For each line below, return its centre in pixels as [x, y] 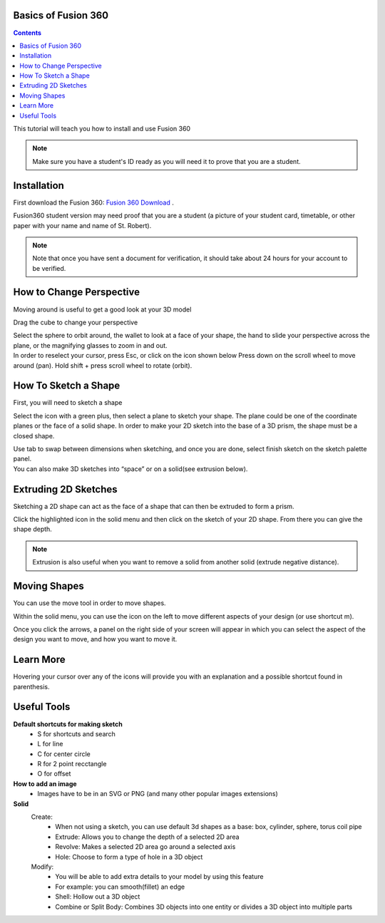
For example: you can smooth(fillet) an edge [120, 887]
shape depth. [33, 529]
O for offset [54, 774]
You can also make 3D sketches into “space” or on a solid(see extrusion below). [130, 469]
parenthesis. [31, 686]
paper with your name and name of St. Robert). [82, 225]
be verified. [49, 268]
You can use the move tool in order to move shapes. [90, 603]
